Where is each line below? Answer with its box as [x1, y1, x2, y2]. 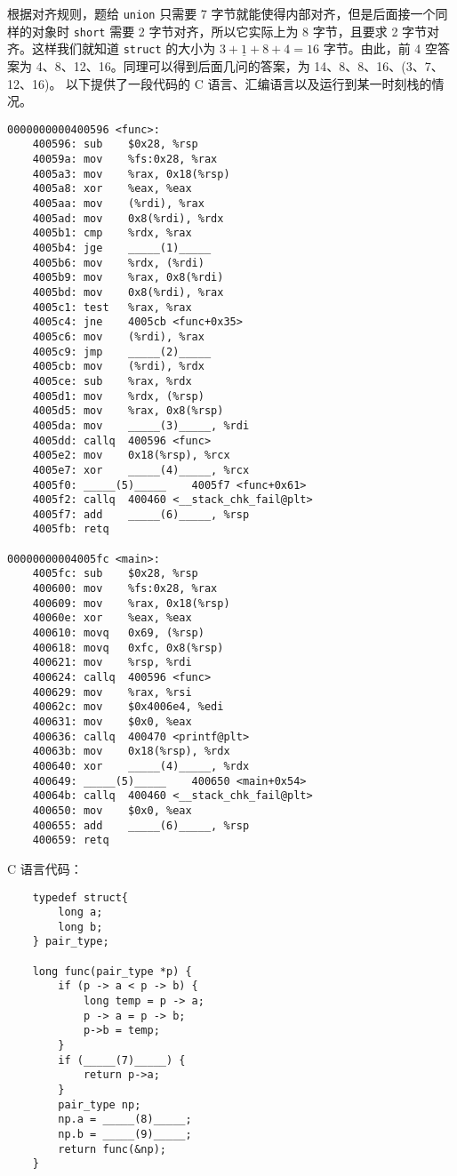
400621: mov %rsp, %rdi [32, 656, 192, 669]
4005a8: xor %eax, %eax [32, 182, 192, 196]
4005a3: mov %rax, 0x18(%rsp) [32, 167, 230, 180]
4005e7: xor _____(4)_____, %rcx [32, 463, 250, 476]
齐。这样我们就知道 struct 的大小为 [7, 39, 216, 58]
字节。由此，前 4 [323, 39, 421, 58]
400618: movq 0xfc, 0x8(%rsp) [32, 641, 224, 654]
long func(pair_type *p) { [32, 964, 192, 978]
